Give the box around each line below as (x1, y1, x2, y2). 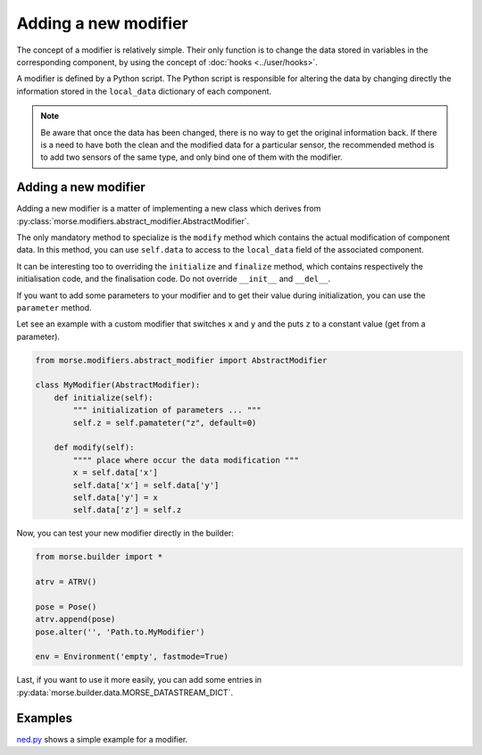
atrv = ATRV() (35, 577, 97, 587)
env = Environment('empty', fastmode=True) (35, 651, 229, 662)
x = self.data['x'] (72, 468, 158, 477)
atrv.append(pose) (35, 614, 116, 625)
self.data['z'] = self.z (72, 505, 182, 515)
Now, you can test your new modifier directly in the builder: (16, 527, 234, 539)
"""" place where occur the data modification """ (72, 455, 299, 465)
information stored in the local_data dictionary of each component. (16, 86, 272, 96)
